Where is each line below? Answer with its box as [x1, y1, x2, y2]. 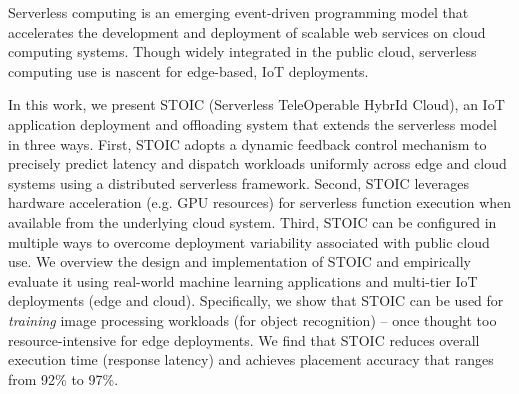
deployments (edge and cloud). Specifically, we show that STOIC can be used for [8, 290, 504, 311]
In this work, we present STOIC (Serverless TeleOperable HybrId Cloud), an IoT [8, 94, 505, 115]
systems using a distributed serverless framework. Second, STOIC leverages [8, 172, 469, 193]
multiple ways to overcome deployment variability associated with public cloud [8, 231, 490, 252]
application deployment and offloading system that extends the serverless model [8, 113, 497, 134]
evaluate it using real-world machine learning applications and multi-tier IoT [8, 270, 478, 291]
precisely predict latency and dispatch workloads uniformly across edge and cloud [8, 153, 507, 174]
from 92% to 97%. [8, 368, 119, 389]
